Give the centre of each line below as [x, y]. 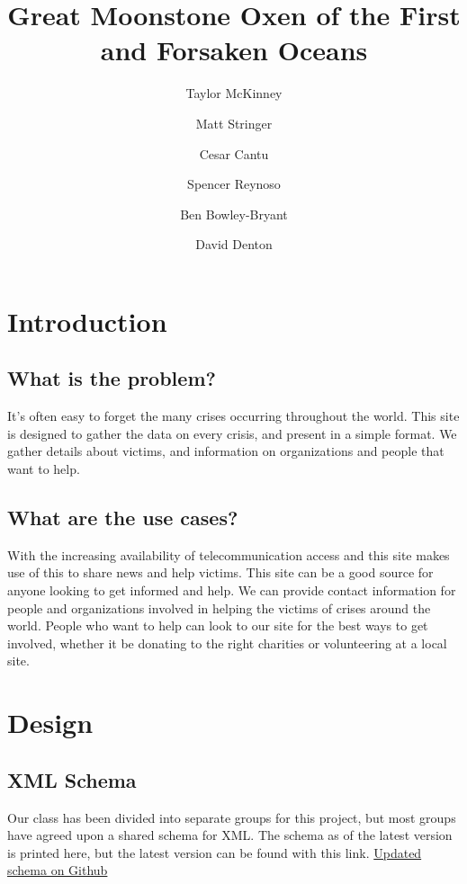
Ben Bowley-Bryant [234, 214]
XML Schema [72, 779]
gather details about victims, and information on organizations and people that [226, 451]
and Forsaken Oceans [234, 50]
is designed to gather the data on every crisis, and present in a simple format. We [232, 433]
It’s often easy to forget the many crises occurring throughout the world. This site [233, 416]
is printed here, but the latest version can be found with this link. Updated [215, 852]
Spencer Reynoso [234, 184]
